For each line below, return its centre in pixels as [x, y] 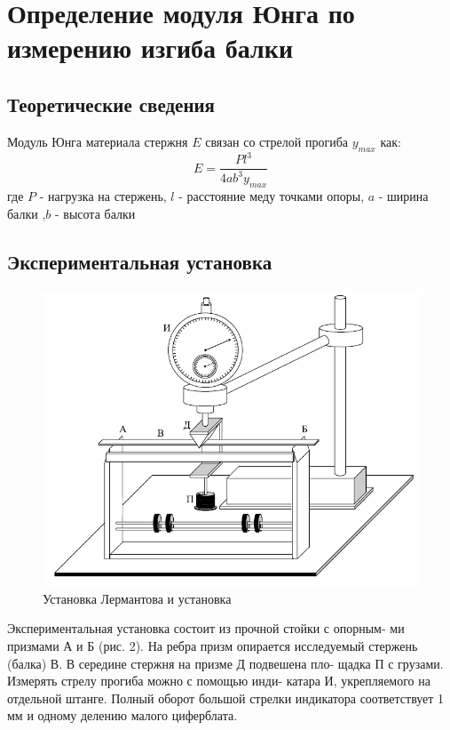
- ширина [403, 196]
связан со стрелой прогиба [276, 141]
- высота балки [95, 213]
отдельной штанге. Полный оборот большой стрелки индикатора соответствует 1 [226, 698]
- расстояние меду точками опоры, [272, 196]
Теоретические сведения [111, 104]
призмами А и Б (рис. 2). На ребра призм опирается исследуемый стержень [213, 645]
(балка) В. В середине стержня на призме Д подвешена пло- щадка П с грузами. [225, 663]
